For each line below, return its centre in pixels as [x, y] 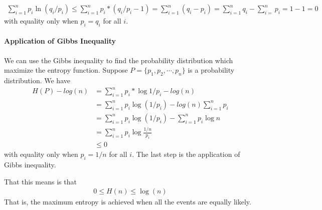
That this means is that [40, 181]
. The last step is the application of [186, 154]
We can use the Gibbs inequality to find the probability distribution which [119, 60]
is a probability [211, 70]
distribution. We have [37, 80]
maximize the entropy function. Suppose [66, 70]
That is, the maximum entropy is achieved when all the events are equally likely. [128, 202]
